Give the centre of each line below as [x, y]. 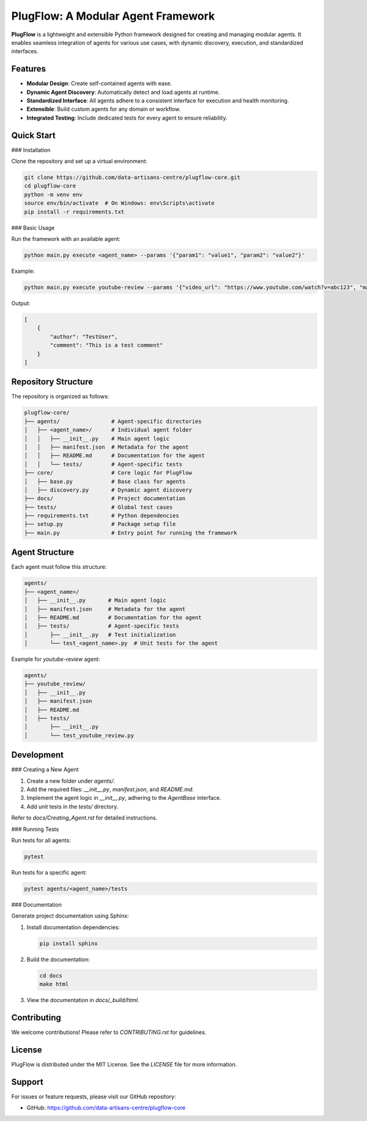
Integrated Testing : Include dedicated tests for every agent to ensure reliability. [127, 118]
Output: [21, 303]
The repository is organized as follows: [60, 397]
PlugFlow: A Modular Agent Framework [113, 16]
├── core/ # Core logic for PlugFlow [108, 473]
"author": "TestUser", [84, 336]
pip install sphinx [69, 943]
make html [54, 984]
